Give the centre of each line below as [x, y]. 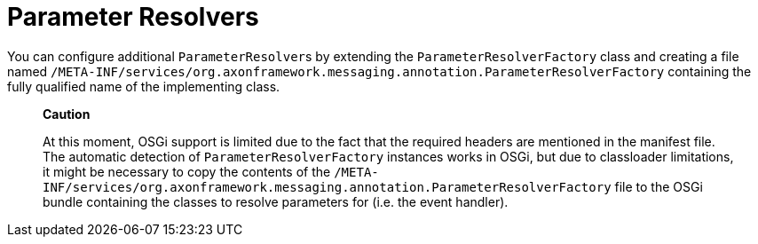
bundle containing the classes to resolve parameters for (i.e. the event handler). [276, 201]
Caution [67, 114]
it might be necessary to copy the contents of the [187, 171]
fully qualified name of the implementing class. [144, 86]
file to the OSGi [659, 186]
